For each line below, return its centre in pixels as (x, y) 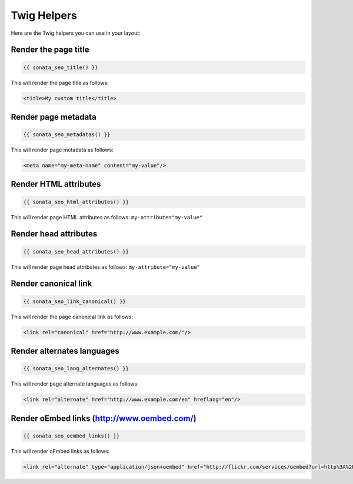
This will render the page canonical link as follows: (72, 317)
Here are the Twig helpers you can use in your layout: (76, 33)
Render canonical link (51, 284)
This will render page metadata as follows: (62, 150)
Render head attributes (54, 234)
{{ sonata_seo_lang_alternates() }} (76, 369)
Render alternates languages (65, 351)
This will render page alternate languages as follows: (75, 384)
